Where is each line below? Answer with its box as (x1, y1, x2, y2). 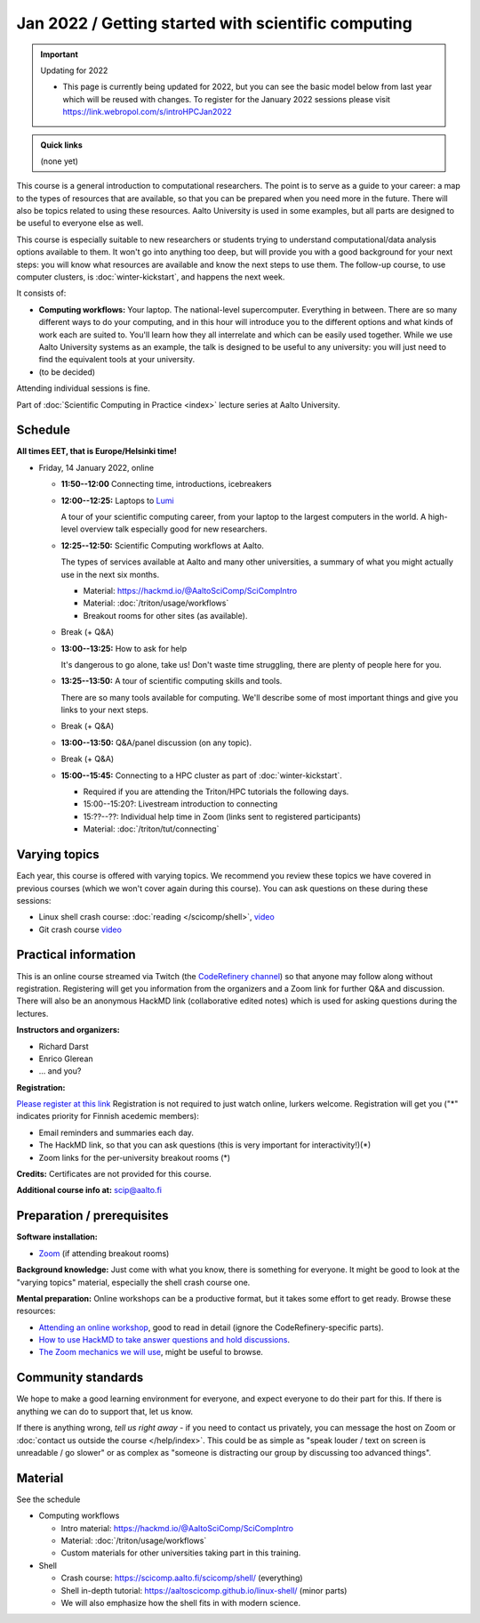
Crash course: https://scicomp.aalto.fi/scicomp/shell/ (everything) (60, 1572, 303, 1584)
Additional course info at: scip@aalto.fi (16, 1185, 162, 1196)
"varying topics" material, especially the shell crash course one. (16, 1277, 251, 1287)
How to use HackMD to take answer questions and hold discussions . (38, 1335, 291, 1345)
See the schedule (16, 1494, 81, 1505)
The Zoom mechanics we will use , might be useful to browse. (38, 1347, 264, 1358)
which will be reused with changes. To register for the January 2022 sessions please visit (62, 93, 391, 104)
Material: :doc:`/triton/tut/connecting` (83, 824, 220, 834)
